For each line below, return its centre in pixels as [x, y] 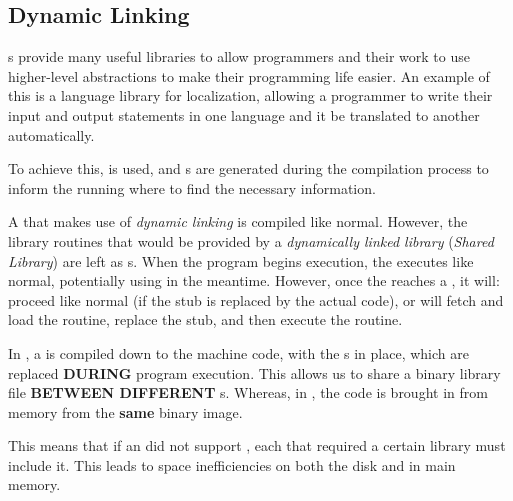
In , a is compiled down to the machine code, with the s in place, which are [238, 352]
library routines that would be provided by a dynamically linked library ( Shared [251, 240]
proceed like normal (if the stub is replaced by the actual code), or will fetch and [256, 299]
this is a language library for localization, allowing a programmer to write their [250, 95]
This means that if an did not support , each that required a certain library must [257, 445]
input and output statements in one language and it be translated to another [244, 114]
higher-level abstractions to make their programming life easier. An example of [249, 75]
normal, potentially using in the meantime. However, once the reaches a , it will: [254, 280]
